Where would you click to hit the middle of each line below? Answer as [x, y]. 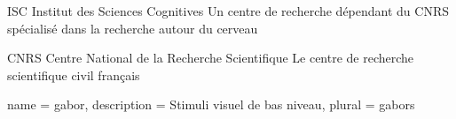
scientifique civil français [74, 74]
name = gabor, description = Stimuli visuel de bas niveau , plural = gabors [211, 104]
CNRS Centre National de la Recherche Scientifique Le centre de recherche [211, 58]
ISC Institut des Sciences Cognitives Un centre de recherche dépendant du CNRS [228, 11]
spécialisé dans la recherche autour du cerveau [133, 28]
